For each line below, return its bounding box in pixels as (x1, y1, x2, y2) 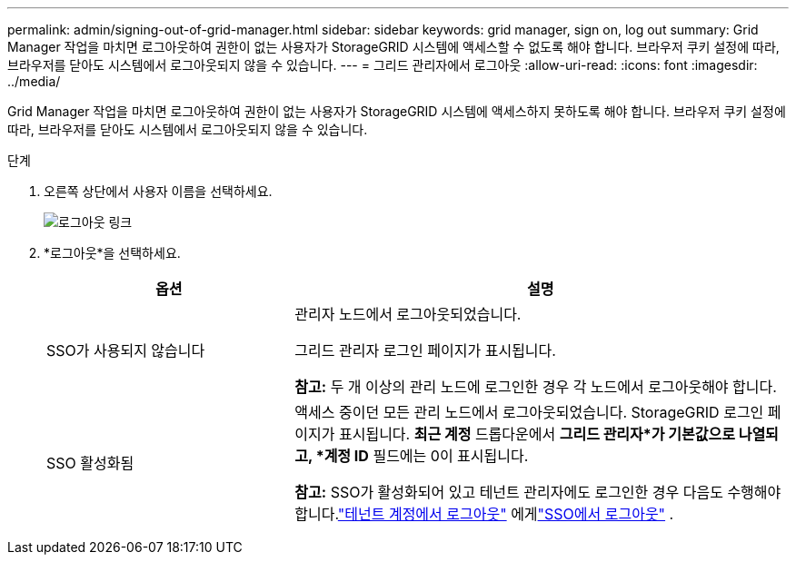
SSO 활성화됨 (46, 454, 134, 472)
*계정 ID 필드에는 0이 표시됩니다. (315, 447, 529, 465)
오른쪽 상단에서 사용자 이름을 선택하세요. (44, 183, 273, 199)
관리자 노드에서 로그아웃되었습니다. (294, 305, 522, 323)
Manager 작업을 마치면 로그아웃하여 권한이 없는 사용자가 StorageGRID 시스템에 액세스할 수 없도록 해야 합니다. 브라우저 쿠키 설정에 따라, (7, 39, 780, 54)
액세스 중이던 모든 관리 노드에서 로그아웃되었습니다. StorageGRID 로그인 (294, 403, 764, 421)
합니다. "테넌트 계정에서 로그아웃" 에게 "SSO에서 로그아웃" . (294, 505, 674, 523)
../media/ (7, 74, 61, 89)
